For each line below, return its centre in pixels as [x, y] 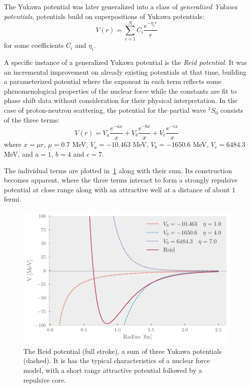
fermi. [13, 199]
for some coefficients [34, 45]
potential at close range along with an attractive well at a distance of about [117, 189]
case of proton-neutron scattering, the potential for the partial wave [105, 110]
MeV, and [19, 154]
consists [232, 110]
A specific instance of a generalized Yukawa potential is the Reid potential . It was [125, 62]
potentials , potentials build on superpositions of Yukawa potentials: [104, 16]
